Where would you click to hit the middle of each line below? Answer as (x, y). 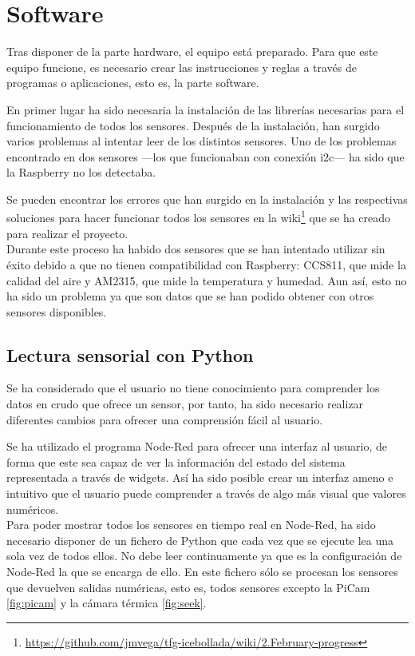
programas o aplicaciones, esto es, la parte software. (133, 83)
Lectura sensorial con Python (130, 354)
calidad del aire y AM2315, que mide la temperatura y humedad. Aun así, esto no (207, 280)
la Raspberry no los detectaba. (81, 172)
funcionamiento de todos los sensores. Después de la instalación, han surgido (193, 125)
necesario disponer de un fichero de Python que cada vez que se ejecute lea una (200, 540)
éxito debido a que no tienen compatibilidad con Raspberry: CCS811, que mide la (206, 264)
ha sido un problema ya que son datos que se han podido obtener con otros (190, 296)
